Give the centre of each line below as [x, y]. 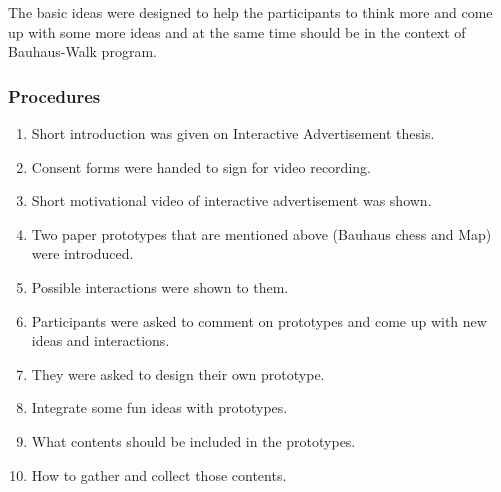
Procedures [54, 95]
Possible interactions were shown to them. [160, 286]
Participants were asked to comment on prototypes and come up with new [259, 320]
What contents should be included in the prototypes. [193, 440]
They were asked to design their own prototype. [178, 373]
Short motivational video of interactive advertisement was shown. [231, 200]
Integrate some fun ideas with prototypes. [159, 407]
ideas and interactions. [100, 340]
